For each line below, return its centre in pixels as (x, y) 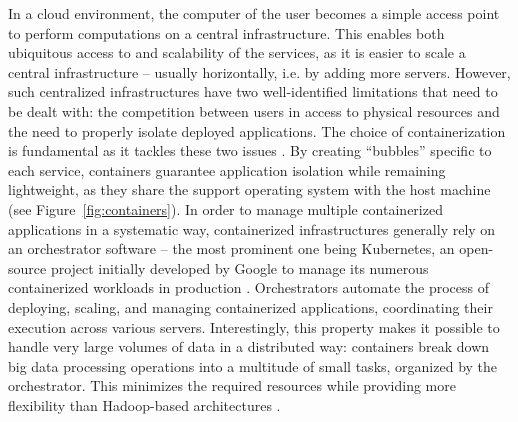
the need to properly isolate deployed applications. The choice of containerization (257, 130)
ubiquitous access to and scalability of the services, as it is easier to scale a (237, 52)
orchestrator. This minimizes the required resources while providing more (232, 385)
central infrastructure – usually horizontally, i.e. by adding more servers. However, (259, 71)
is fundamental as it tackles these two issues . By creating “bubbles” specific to (250, 150)
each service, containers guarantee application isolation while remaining (227, 169)
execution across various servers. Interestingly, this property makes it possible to (254, 326)
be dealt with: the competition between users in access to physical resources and (254, 110)
